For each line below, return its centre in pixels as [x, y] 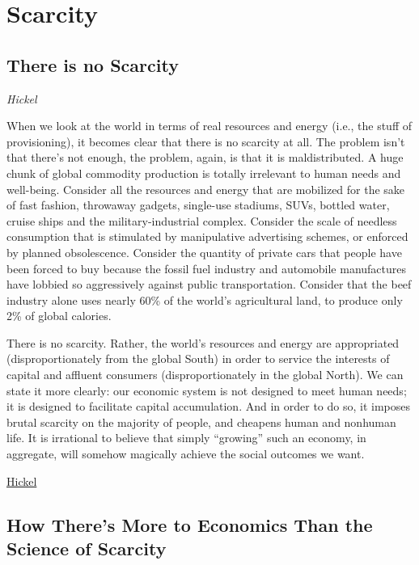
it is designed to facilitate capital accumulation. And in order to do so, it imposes [209, 406]
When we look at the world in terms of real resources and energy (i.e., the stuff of [209, 126]
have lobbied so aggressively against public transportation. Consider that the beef [209, 284]
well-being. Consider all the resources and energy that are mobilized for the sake [206, 189]
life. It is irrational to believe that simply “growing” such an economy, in [186, 438]
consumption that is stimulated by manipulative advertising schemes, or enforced [207, 236]
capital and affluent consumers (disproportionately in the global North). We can [205, 375]
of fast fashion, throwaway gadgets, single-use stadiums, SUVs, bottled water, [198, 205]
